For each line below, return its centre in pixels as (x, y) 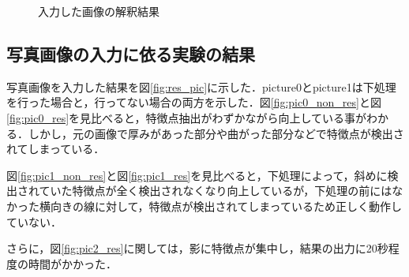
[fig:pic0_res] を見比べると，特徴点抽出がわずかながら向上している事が (187, 117)
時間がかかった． (72, 263)
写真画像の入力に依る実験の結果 (131, 53)
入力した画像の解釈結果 (99, 11)
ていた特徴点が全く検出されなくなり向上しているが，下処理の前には (216, 191)
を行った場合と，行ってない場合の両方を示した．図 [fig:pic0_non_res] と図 (194, 102)
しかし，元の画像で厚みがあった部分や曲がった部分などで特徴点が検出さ (216, 133)
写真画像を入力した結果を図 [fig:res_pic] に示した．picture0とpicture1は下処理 (201, 86)
